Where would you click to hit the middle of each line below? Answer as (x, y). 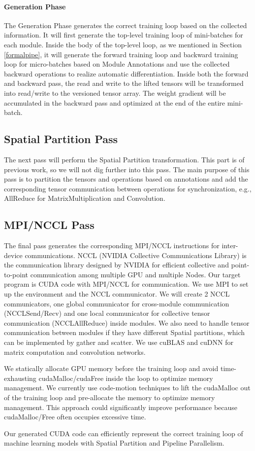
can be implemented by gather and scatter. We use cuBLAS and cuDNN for (119, 342)
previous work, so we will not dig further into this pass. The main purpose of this (127, 169)
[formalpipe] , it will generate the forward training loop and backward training (121, 54)
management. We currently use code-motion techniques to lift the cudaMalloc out (127, 388)
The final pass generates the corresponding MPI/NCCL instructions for (112, 245)
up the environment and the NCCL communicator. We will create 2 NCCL (117, 294)
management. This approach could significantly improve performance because (121, 407)
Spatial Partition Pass (61, 139)
